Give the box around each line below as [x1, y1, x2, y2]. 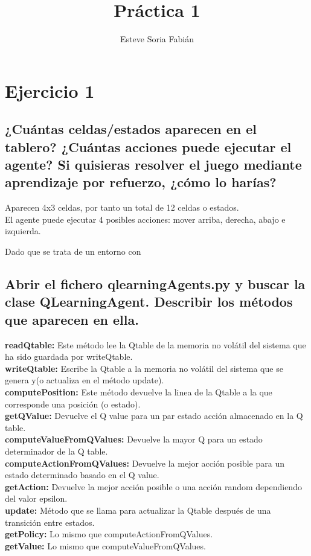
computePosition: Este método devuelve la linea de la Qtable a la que [5, 386, 272, 398]
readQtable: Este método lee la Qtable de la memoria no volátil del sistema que [5, 338, 306, 351]
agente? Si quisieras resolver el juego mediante [5, 155, 302, 174]
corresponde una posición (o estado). [5, 397, 141, 410]
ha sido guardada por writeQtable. [5, 350, 133, 363]
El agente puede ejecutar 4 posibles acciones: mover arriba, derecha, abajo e [5, 212, 286, 225]
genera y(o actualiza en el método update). [5, 374, 164, 386]
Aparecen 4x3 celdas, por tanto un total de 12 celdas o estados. [5, 201, 239, 214]
